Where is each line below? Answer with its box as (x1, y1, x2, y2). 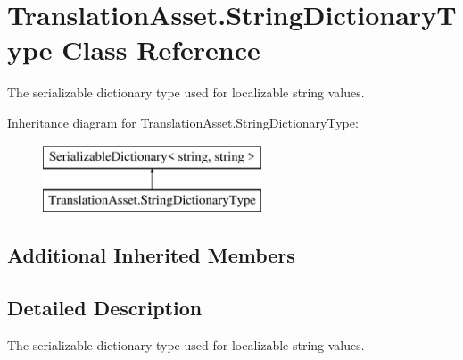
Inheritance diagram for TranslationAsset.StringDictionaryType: (7, 113, 359, 131)
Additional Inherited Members (7, 241, 295, 269)
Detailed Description (7, 293, 203, 321)
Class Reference (62, 31, 260, 68)
